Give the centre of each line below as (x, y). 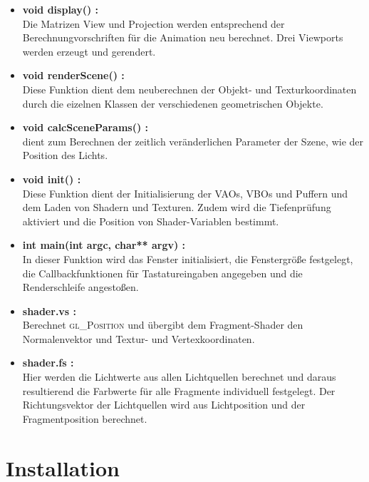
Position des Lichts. (65, 155)
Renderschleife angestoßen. (80, 287)
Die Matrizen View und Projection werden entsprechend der (154, 23)
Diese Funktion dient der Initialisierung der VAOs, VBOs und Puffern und (185, 193)
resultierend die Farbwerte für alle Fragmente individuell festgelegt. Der (179, 390)
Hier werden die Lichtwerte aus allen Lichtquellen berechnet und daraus (179, 377)
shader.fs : (48, 363)
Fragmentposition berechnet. (85, 418)
